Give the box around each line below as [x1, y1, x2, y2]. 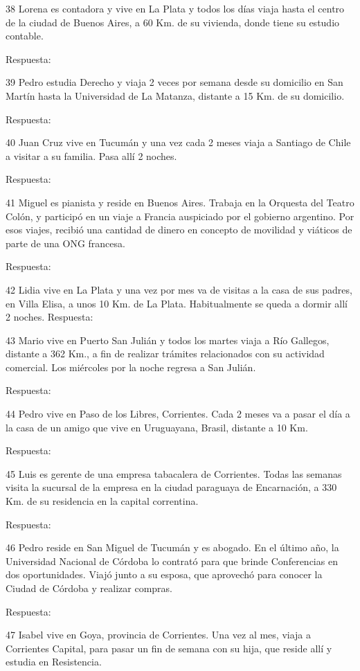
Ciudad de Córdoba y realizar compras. [6, 581, 172, 595]
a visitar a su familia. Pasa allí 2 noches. [6, 148, 177, 163]
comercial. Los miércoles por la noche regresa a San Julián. [6, 359, 256, 374]
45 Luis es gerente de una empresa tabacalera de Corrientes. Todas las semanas [6, 466, 342, 481]
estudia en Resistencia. [6, 654, 102, 669]
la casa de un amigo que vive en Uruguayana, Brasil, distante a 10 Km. [6, 420, 308, 434]
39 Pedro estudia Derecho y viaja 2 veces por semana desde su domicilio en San [6, 75, 343, 89]
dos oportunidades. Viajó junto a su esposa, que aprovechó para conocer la [6, 567, 323, 582]
